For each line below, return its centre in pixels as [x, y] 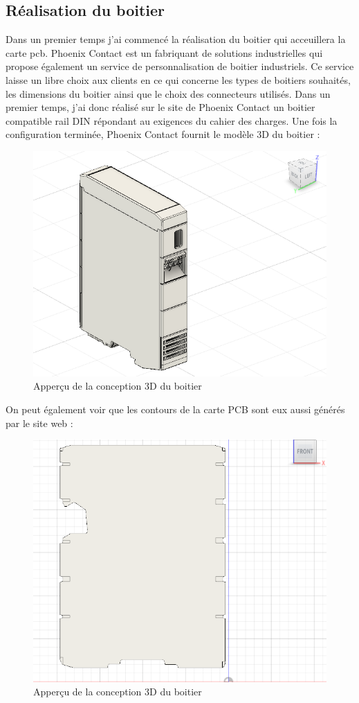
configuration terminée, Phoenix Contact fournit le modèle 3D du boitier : [163, 134]
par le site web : [39, 423]
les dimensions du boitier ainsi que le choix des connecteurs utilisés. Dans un [168, 93]
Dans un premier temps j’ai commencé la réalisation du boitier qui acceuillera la [176, 39]
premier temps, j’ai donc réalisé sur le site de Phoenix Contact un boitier [160, 107]
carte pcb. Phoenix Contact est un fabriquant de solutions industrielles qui [164, 52]
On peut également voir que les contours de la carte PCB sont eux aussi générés [175, 409]
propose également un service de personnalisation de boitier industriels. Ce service [180, 66]
